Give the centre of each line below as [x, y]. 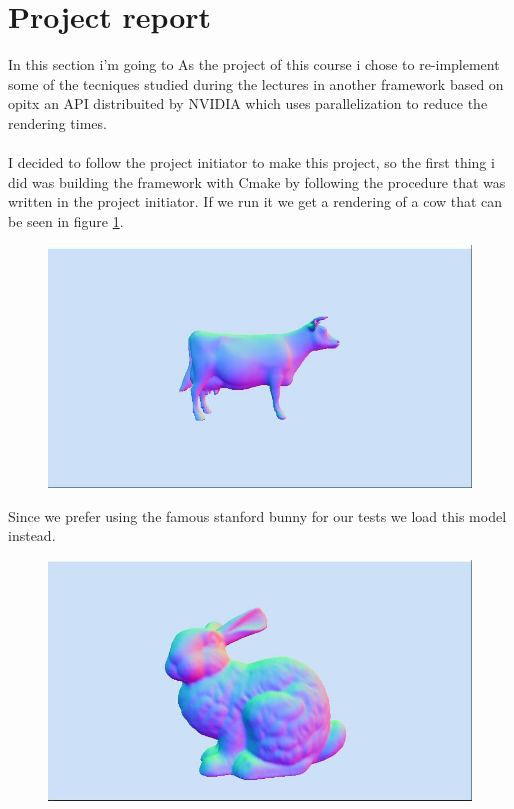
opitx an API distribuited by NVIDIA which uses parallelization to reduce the [248, 103]
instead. [32, 535]
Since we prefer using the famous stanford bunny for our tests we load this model [257, 515]
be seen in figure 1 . [66, 220]
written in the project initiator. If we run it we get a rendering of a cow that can [255, 201]
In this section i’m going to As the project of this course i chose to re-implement [254, 64]
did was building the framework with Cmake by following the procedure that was [257, 181]
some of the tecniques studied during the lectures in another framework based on [256, 83]
